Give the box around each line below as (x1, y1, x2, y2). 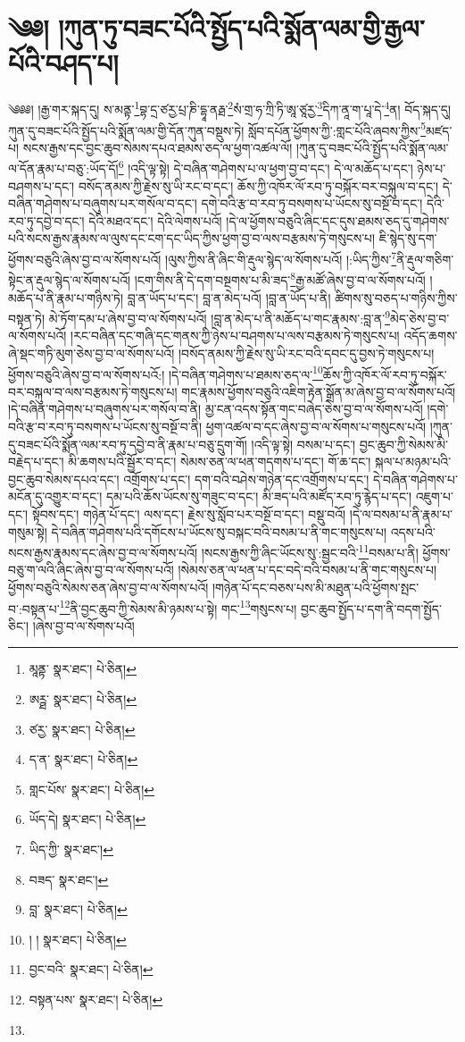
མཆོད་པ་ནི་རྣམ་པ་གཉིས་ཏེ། (8, 288, 124, 307)
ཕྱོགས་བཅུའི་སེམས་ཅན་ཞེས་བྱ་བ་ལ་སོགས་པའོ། (8, 578, 209, 596)
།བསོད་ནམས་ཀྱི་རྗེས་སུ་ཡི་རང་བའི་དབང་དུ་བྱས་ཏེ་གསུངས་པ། (178, 343, 435, 362)
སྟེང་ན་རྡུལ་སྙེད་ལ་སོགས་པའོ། (8, 270, 131, 289)
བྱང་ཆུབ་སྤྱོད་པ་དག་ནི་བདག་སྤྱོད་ (301, 599, 442, 618)
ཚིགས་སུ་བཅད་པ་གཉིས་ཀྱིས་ (335, 288, 458, 307)
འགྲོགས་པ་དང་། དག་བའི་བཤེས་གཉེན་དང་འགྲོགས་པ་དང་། (123, 469, 370, 488)
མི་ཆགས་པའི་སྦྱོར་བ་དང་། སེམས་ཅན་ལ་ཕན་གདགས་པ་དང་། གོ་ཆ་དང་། (68, 452, 371, 471)
